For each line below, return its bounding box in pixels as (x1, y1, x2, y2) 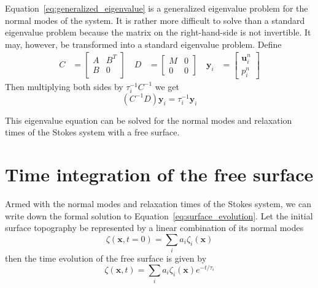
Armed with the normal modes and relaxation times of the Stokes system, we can (5, 197, 311, 210)
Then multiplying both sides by (5, 80, 123, 93)
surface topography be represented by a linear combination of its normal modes (5, 221, 304, 234)
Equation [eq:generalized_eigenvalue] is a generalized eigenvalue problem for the (5, 2, 308, 14)
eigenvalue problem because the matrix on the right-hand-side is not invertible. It (5, 26, 311, 39)
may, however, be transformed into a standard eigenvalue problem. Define (5, 37, 282, 50)
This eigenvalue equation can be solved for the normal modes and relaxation (5, 113, 292, 126)
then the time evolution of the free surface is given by (5, 252, 207, 265)
